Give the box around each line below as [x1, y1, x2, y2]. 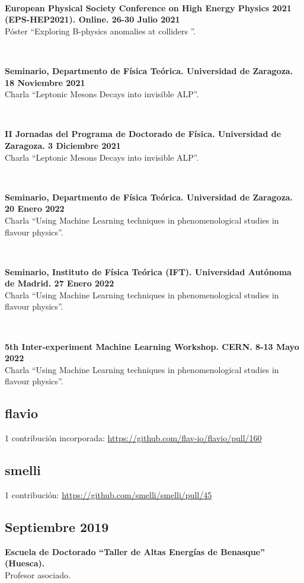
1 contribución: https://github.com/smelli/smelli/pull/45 [5, 489, 212, 501]
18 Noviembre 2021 [5, 76, 85, 88]
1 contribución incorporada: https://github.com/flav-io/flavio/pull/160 [5, 432, 262, 444]
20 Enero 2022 [5, 202, 65, 215]
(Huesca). [5, 557, 45, 569]
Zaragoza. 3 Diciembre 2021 [5, 139, 121, 151]
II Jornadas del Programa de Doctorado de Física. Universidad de [5, 128, 281, 140]
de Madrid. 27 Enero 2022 [5, 277, 114, 289]
